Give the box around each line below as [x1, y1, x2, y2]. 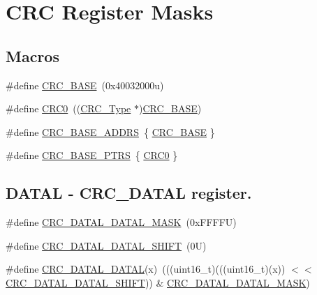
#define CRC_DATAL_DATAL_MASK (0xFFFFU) [6, 215, 237, 229]
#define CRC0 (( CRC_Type [6, 101, 131, 116]
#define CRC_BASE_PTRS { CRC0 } [6, 148, 178, 162]
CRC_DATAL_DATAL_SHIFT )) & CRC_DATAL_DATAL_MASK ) [6, 275, 310, 289]
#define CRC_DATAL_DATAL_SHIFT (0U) [6, 238, 207, 252]
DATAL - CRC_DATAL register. [6, 182, 252, 204]
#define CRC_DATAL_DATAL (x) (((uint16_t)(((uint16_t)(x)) [6, 262, 286, 276]
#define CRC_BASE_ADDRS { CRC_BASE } [6, 124, 215, 139]
